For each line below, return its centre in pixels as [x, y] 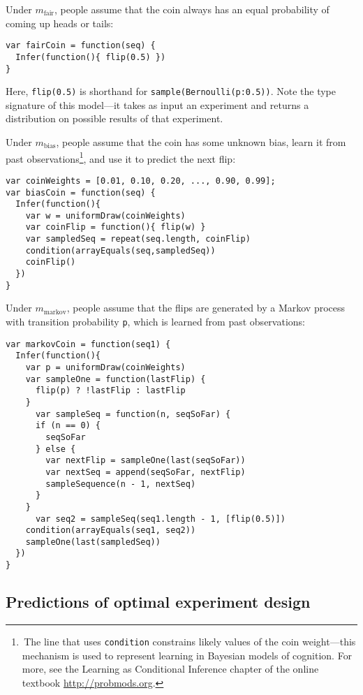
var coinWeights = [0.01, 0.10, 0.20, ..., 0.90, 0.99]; [141, 181]
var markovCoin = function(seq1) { [88, 344]
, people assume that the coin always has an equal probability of [192, 9]
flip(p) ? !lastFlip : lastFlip [110, 391]
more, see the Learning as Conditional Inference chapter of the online [170, 669]
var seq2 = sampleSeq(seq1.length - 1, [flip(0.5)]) [160, 519]
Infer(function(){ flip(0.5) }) [91, 57]
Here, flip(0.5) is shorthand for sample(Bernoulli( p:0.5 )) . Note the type [171, 91]
